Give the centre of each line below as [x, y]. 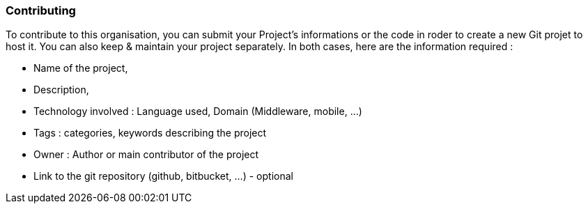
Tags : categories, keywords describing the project [150, 133]
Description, [61, 90]
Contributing [41, 10]
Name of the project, [81, 68]
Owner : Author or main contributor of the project [146, 155]
